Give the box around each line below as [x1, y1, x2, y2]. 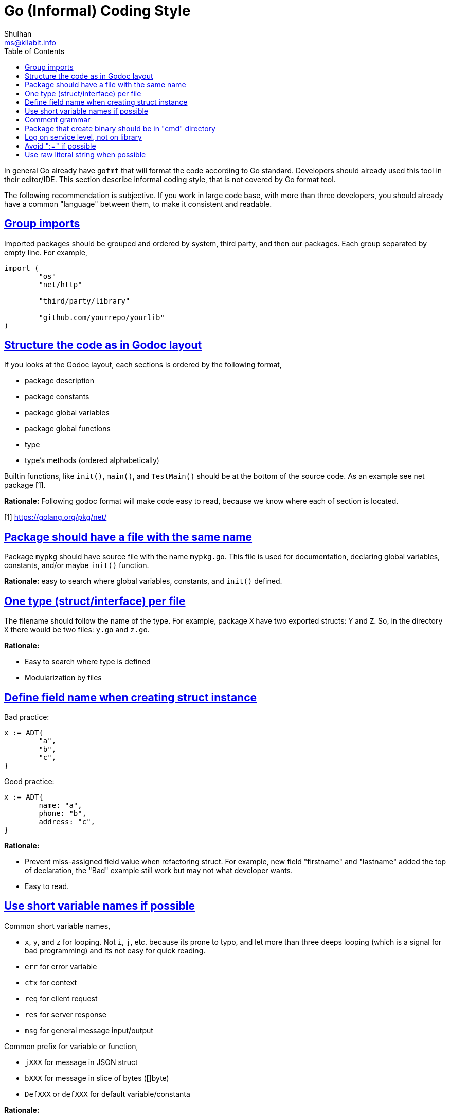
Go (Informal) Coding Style [4, 2, 191, 20]
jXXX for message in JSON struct [25, 1057, 138, 1067]
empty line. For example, [4, 247, 87, 257]
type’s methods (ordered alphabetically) [25, 456, 159, 465]
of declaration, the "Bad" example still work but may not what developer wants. [25, 865, 293, 875]
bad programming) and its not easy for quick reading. [25, 946, 206, 955]
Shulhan [4, 29, 32, 38]
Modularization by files [25, 673, 102, 682]
